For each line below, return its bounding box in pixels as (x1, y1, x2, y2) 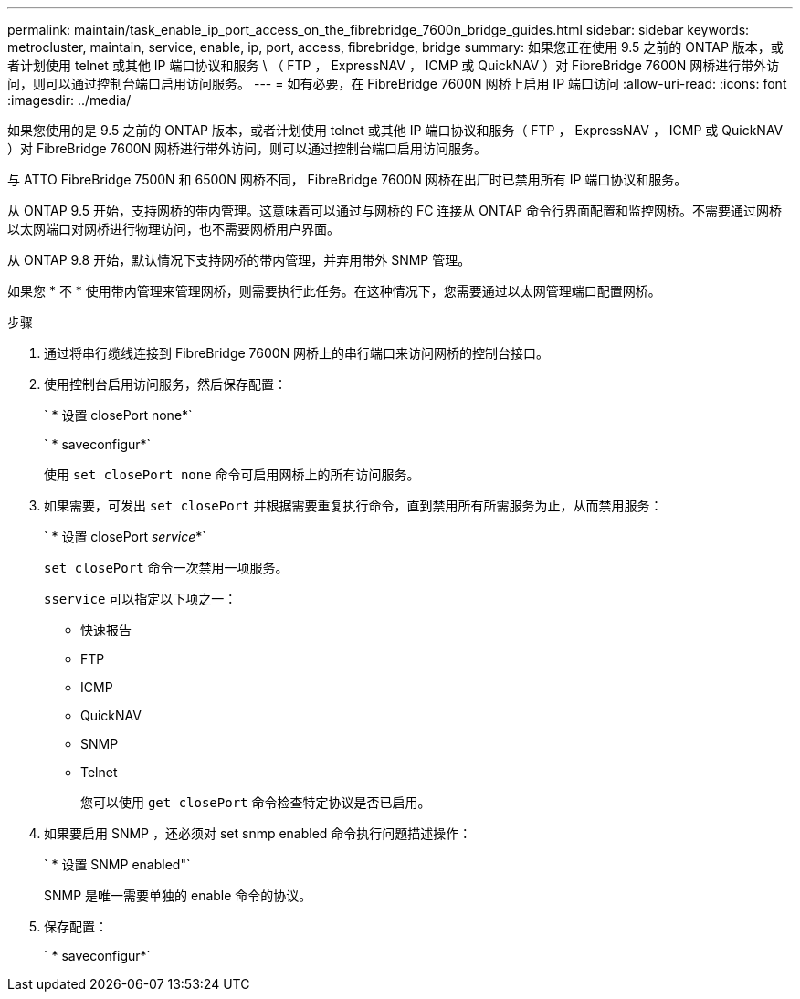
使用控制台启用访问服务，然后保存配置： (44, 376, 287, 392)
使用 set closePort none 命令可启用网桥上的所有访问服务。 (44, 467, 420, 482)
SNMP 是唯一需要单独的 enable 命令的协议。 (44, 888, 312, 903)
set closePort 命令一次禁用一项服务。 (44, 560, 289, 575)
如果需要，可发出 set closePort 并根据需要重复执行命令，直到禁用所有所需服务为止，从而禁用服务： (44, 498, 663, 513)
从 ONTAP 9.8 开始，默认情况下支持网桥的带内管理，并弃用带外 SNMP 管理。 (7, 252, 471, 268)
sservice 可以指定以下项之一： (44, 591, 237, 606)
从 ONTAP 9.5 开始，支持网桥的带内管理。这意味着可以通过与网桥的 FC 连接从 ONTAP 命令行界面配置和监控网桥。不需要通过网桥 (7, 203, 782, 218)
